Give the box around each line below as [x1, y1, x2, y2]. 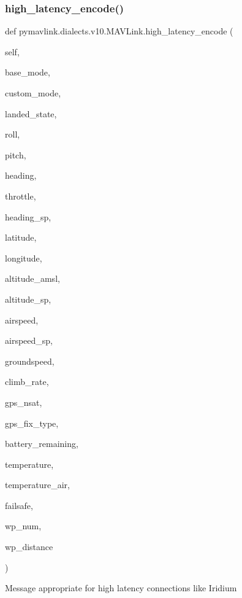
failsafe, [5, 499, 33, 511]
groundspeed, [5, 354, 55, 367]
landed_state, [5, 107, 57, 120]
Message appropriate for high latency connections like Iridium [5, 581, 237, 594]
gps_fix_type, [5, 416, 59, 429]
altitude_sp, [5, 292, 51, 305]
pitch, [5, 148, 26, 161]
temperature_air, [5, 478, 70, 491]
